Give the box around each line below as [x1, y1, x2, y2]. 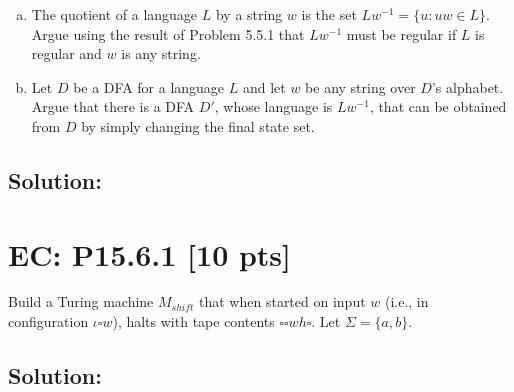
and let [242, 76, 286, 97]
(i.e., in [384, 291, 429, 312]
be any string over [305, 76, 416, 97]
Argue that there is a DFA [31, 96, 195, 117]
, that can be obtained [369, 96, 507, 117]
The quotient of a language [31, 4, 198, 24]
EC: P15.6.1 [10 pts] [8, 233, 292, 274]
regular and [31, 43, 102, 64]
